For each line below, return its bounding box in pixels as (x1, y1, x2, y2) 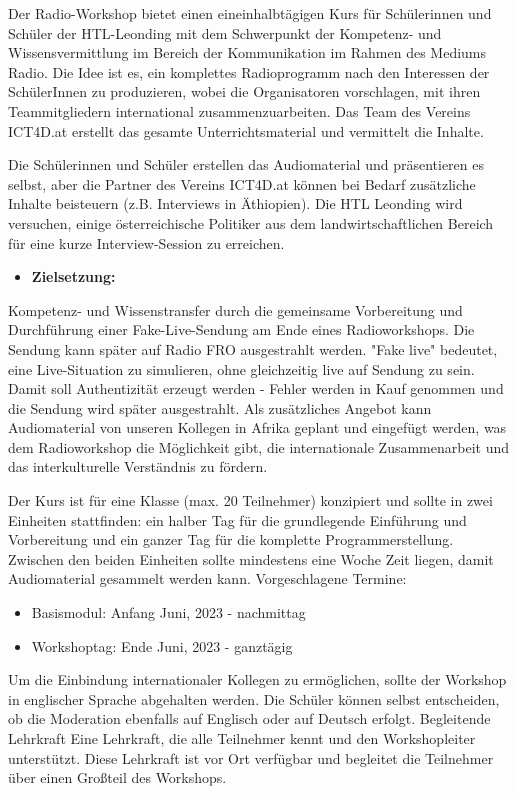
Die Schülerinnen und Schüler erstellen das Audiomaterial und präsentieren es (8, 154, 484, 175)
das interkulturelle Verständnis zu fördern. (8, 456, 268, 477)
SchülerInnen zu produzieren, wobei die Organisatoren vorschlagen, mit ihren (8, 81, 481, 102)
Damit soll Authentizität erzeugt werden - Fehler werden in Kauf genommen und (8, 378, 504, 399)
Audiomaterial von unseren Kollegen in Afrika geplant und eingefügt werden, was (8, 417, 507, 438)
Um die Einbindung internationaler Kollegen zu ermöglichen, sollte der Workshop (8, 669, 507, 690)
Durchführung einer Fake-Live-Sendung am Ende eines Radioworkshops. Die (8, 319, 475, 340)
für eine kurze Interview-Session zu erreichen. (8, 232, 285, 253)
